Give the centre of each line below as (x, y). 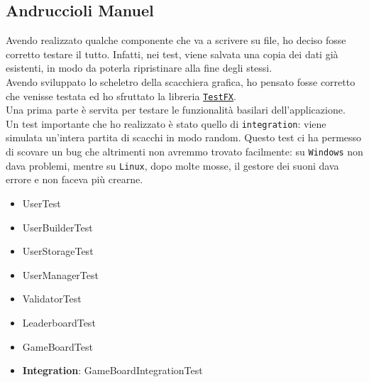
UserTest (42, 203)
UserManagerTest (60, 274)
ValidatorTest (52, 299)
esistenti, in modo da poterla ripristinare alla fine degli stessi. (139, 68)
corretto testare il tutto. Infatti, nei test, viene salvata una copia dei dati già (172, 54)
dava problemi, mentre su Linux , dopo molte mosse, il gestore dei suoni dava (172, 165)
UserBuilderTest (57, 227)
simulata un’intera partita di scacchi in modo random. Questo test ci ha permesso (184, 137)
